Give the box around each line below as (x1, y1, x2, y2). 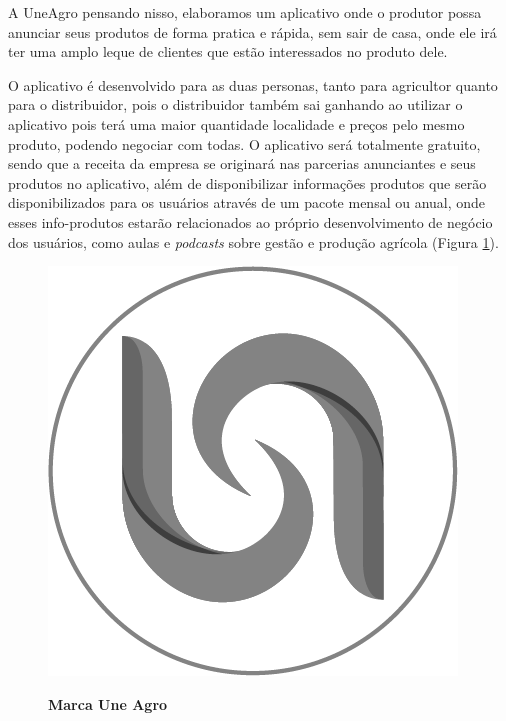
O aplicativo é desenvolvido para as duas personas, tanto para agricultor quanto (8, 74, 498, 95)
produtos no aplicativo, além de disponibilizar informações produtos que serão (8, 172, 487, 193)
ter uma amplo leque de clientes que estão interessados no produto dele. (8, 41, 448, 62)
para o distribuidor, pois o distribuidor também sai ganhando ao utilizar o (8, 94, 463, 115)
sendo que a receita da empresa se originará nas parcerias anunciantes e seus (8, 153, 476, 174)
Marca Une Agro (48, 693, 168, 714)
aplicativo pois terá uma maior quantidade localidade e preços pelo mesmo (8, 113, 465, 134)
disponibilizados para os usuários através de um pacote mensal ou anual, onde (8, 192, 486, 213)
